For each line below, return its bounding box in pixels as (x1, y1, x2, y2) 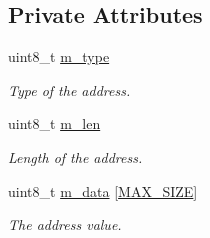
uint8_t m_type (8, 46, 110, 67)
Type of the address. (8, 79, 131, 100)
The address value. (8, 214, 122, 235)
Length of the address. (8, 146, 143, 167)
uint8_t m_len (8, 113, 101, 134)
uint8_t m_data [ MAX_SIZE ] (8, 180, 198, 201)
